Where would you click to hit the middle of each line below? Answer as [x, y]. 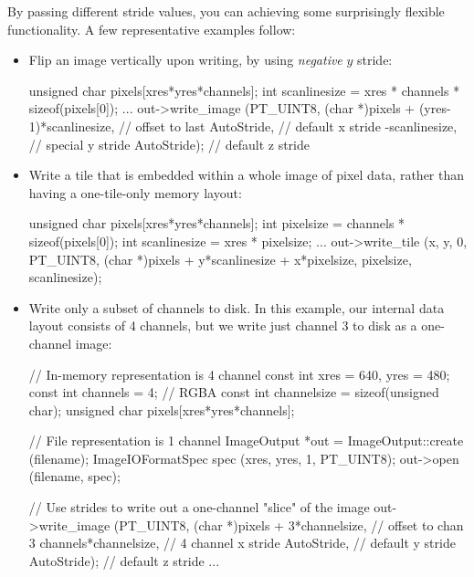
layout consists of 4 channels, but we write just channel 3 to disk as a [223, 325]
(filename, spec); [74, 476]
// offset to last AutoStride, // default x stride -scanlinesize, [288, 126]
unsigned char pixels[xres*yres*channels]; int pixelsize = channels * [217, 223]
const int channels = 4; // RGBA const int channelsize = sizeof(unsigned [234, 392]
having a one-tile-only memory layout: [135, 192]
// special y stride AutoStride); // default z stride [169, 144]
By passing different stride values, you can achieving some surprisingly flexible [226, 11]
